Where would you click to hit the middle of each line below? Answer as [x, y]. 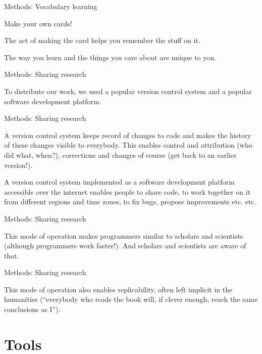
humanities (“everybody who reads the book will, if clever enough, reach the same [131, 299]
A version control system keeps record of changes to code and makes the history [128, 135]
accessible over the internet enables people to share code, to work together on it [127, 191]
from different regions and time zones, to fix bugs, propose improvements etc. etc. [130, 202]
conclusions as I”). [32, 309]
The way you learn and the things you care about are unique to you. [110, 57]
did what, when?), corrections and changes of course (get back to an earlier [120, 154]
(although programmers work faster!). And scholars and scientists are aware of [125, 246]
